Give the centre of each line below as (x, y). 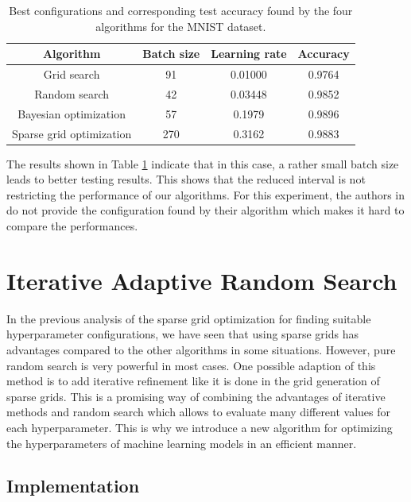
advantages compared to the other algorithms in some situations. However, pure (201, 349)
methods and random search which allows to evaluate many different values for (199, 412)
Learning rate (249, 54)
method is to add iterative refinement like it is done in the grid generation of (193, 381)
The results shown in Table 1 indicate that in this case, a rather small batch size (203, 163)
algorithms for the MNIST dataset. (181, 26)
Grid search (72, 74)
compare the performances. (72, 226)
